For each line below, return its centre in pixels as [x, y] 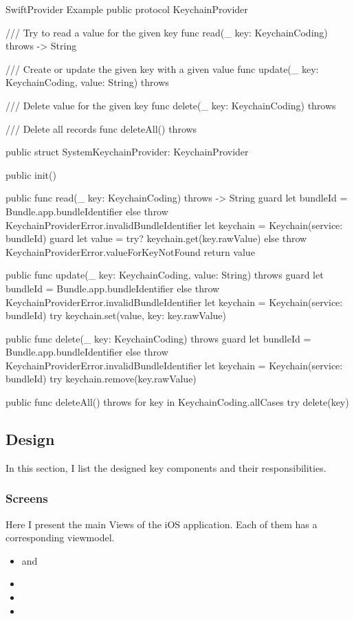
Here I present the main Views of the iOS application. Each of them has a [162, 524]
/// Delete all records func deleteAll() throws [101, 128]
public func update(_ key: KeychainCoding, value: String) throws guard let [165, 275]
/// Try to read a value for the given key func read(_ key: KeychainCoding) [167, 32]
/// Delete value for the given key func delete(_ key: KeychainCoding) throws [171, 105]
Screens [27, 498]
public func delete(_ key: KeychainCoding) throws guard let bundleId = [158, 338]
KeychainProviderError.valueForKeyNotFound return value [130, 251]
